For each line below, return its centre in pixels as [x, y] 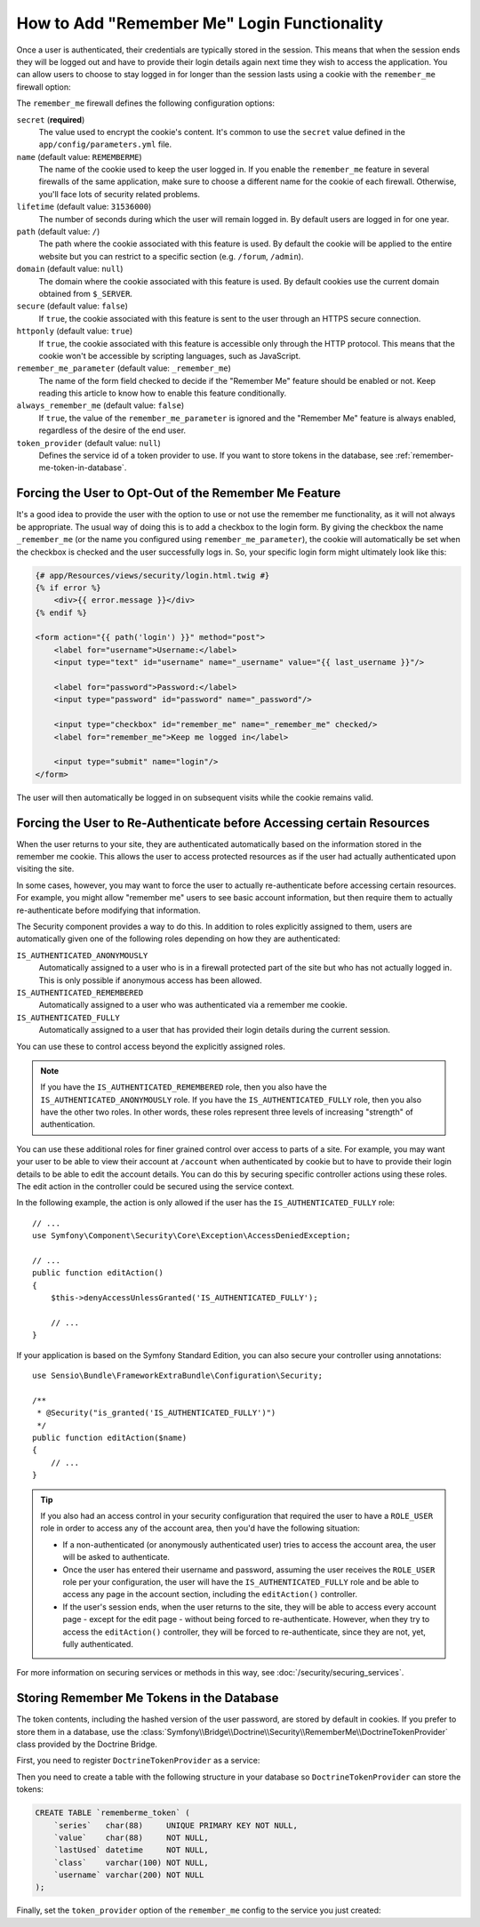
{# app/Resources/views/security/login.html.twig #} [152, 575]
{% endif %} [61, 612]
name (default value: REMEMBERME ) [79, 156]
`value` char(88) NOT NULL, [131, 1837]
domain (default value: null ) [70, 269]
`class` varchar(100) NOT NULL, [131, 1863]
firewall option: [44, 87]
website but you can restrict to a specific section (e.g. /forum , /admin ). [171, 256]
